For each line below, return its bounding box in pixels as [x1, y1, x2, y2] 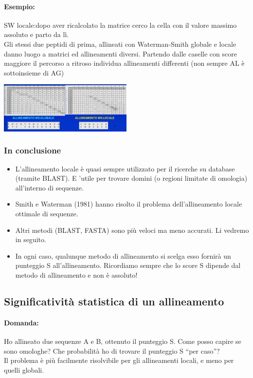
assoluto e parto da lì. [4, 29, 69, 39]
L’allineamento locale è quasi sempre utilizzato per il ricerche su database [15, 163, 235, 173]
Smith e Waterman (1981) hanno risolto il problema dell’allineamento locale [15, 199, 242, 209]
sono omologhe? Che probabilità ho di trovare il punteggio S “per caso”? [4, 345, 220, 356]
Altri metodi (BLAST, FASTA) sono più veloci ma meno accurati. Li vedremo [15, 225, 249, 235]
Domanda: [4, 317, 39, 327]
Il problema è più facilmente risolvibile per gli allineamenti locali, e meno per [4, 355, 234, 365]
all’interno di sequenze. [15, 182, 84, 192]
